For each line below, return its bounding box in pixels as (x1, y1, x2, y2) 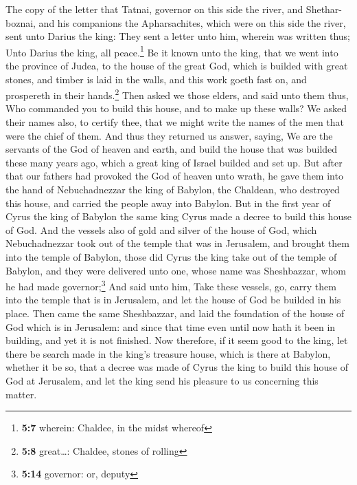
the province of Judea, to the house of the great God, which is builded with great (5, 58, 348, 73)
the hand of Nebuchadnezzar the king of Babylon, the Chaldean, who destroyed (5, 182, 340, 197)
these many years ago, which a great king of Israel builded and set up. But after (5, 155, 343, 169)
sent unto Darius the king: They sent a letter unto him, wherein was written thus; (5, 29, 350, 43)
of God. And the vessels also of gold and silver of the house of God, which (5, 222, 317, 237)
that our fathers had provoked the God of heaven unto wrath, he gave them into (5, 169, 343, 183)
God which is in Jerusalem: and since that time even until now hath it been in (5, 319, 336, 334)
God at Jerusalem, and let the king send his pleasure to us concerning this (5, 374, 319, 387)
